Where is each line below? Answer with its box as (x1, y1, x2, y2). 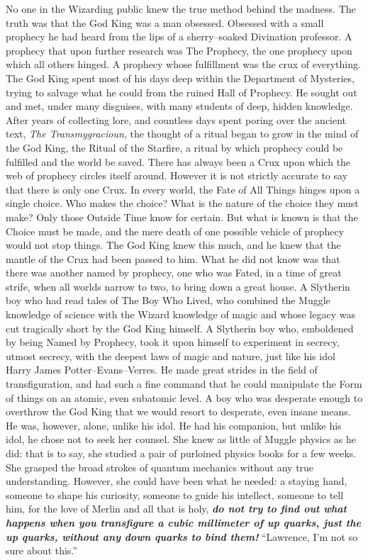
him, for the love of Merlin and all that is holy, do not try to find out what (6, 501, 347, 516)
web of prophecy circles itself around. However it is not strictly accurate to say (6, 168, 348, 183)
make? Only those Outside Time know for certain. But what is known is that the (6, 209, 358, 224)
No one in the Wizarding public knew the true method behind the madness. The (6, 1, 356, 16)
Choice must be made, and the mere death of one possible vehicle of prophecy (6, 223, 345, 238)
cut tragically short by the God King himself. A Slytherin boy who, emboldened (6, 320, 354, 335)
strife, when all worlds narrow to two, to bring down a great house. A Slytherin (6, 279, 350, 293)
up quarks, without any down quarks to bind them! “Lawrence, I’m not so (6, 529, 358, 544)
